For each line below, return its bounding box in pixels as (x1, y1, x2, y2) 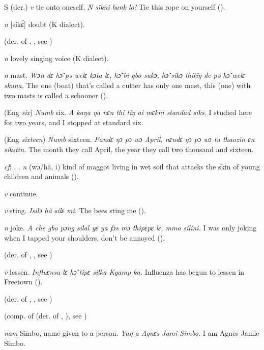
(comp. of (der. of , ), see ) (4, 310, 87, 321)
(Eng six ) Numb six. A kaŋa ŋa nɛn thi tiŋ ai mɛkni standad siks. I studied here (4, 107, 252, 118)
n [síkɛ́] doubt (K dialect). (4, 18, 85, 29)
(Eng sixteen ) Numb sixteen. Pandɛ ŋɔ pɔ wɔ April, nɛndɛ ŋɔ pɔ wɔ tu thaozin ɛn (4, 134, 255, 144)
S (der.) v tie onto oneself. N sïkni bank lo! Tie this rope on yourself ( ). (4, 2, 225, 12)
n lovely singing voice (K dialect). (4, 52, 109, 63)
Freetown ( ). (4, 276, 43, 287)
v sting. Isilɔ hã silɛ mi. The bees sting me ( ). (4, 205, 146, 216)
